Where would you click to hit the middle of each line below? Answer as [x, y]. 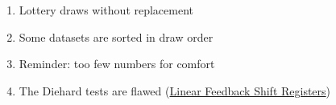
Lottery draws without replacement [106, 10]
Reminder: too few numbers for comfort [117, 64]
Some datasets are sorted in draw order [116, 36]
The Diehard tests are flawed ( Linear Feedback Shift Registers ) [175, 90]
